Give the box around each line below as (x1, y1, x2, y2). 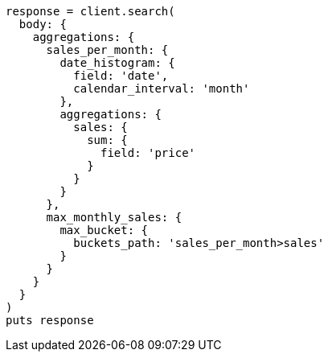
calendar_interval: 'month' (73, 82, 250, 95)
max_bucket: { (59, 224, 149, 237)
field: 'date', (73, 69, 169, 82)
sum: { (87, 134, 128, 146)
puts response (6, 314, 94, 327)
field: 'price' (100, 146, 196, 159)
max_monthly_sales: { (46, 211, 182, 224)
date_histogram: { (59, 56, 175, 69)
